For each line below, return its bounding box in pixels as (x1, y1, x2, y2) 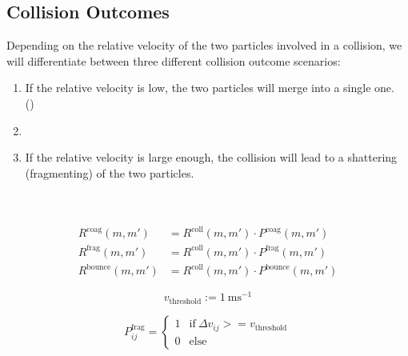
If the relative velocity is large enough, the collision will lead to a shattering (25, 149, 398, 166)
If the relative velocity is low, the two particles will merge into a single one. (25, 79, 394, 96)
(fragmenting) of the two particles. (25, 164, 194, 181)
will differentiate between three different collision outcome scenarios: (6, 52, 341, 69)
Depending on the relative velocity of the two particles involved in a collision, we (6, 37, 402, 54)
